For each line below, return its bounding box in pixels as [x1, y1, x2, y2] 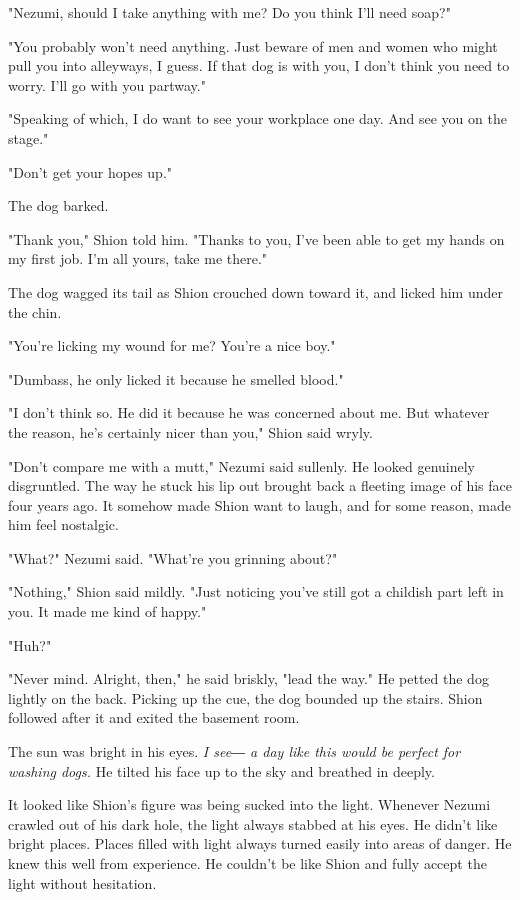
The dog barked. [8, 195, 109, 216]
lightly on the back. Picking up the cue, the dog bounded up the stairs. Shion [8, 687, 483, 708]
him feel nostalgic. [8, 514, 119, 535]
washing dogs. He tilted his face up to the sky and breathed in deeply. [8, 760, 435, 781]
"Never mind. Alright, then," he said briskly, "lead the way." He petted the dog [8, 668, 489, 689]
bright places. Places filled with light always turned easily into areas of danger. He [8, 833, 512, 854]
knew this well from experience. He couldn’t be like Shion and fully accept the [8, 853, 487, 873]
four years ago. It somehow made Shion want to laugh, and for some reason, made [8, 494, 511, 515]
